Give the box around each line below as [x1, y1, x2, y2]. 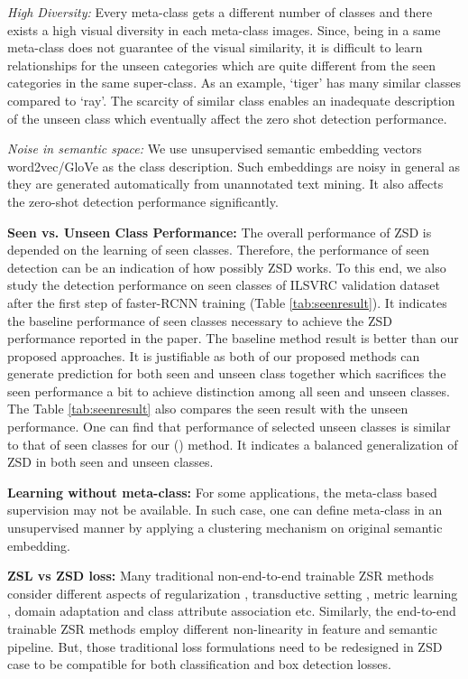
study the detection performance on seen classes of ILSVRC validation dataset [7, 275, 441, 294]
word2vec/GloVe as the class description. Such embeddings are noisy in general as [7, 156, 461, 175]
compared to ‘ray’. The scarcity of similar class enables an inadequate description [7, 90, 455, 109]
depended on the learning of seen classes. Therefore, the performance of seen [7, 240, 429, 259]
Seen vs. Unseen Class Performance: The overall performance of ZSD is [7, 222, 432, 241]
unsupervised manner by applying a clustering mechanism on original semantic [7, 518, 443, 537]
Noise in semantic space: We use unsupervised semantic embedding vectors [7, 139, 422, 158]
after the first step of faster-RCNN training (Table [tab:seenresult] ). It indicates [7, 293, 447, 312]
